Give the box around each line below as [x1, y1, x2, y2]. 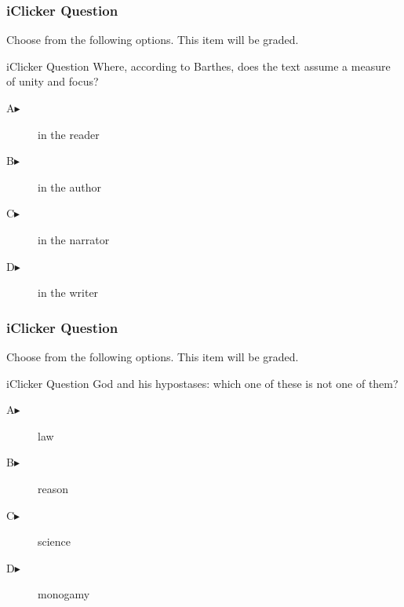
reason [38, 480, 69, 496]
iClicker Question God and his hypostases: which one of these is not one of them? [6, 375, 399, 391]
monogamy [38, 586, 90, 602]
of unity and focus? [6, 73, 99, 90]
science [38, 533, 71, 550]
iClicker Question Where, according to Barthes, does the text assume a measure [6, 57, 391, 74]
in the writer [38, 284, 99, 301]
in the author [38, 178, 101, 195]
